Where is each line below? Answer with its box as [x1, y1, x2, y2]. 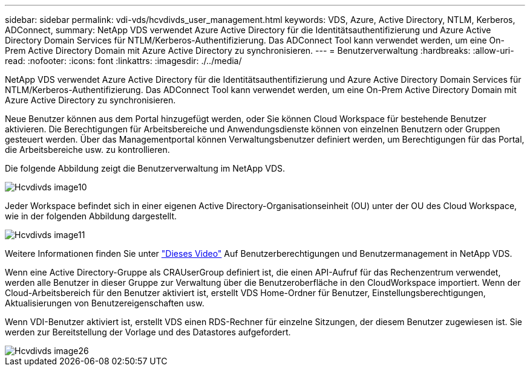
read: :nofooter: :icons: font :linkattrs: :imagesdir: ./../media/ [5, 56, 242, 66]
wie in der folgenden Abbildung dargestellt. [5, 211, 177, 221]
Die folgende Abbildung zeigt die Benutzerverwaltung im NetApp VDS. [5, 163, 286, 173]
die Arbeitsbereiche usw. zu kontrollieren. [5, 144, 170, 155]
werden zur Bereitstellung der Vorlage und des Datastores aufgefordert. [5, 327, 291, 337]
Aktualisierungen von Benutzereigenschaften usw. [5, 298, 204, 308]
